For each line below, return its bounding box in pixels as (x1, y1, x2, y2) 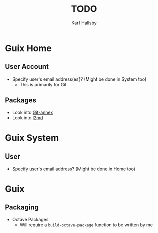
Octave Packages (12, 216, 49, 222)
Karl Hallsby (71, 20, 97, 26)
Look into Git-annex (12, 109, 53, 115)
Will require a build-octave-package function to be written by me (19, 222, 153, 228)
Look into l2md (12, 114, 43, 121)
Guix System (5, 132, 59, 143)
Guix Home (5, 42, 52, 54)
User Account (5, 62, 49, 71)
